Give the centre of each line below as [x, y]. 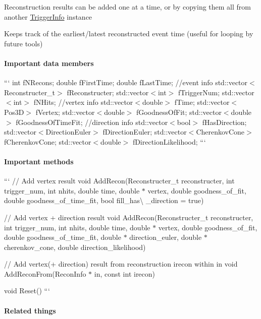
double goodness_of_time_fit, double [63, 237]
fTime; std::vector [202, 102]
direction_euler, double [166, 237]
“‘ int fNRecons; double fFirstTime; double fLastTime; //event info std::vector [126, 82]
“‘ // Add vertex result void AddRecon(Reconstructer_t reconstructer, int [119, 181]
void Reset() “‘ [27, 291]
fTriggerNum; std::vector [216, 92]
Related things [30, 310]
